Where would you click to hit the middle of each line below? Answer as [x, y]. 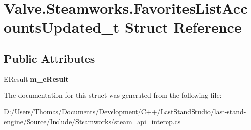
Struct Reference [183, 27]
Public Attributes [50, 58]
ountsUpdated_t [62, 27]
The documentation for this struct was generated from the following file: [113, 95]
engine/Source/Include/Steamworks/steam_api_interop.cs [92, 121]
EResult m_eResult [36, 78]
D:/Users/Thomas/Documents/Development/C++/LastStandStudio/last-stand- [125, 111]
